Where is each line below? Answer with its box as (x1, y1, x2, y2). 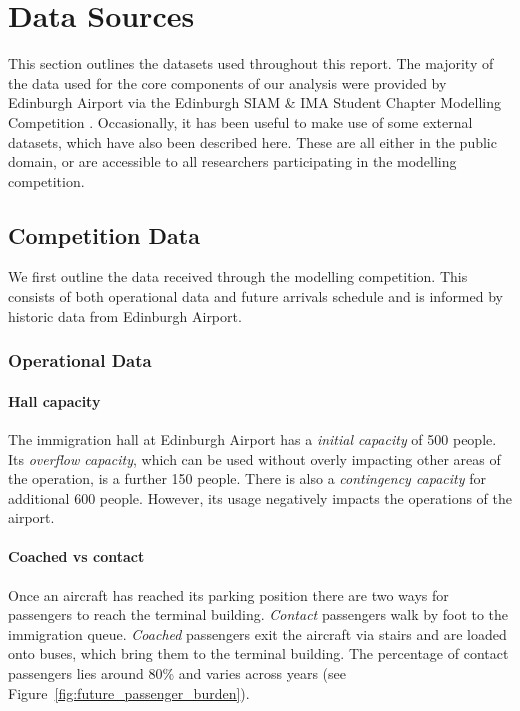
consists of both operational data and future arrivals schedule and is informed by (8, 286, 503, 307)
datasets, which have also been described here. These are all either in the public (8, 131, 497, 152)
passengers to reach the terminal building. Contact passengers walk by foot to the (8, 604, 509, 625)
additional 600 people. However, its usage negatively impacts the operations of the (8, 487, 512, 508)
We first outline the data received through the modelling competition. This (8, 266, 468, 287)
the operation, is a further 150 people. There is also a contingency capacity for (8, 468, 486, 489)
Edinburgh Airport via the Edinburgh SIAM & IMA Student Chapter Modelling (8, 92, 502, 113)
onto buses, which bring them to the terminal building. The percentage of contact (8, 643, 509, 664)
